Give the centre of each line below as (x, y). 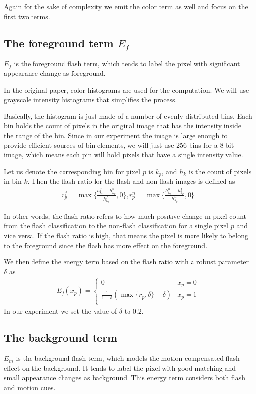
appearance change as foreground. (55, 73)
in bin (13, 181)
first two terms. (27, 16)
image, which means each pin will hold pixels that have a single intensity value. (124, 155)
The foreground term (59, 43)
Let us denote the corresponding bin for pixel (72, 171)
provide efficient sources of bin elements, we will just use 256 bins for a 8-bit (119, 145)
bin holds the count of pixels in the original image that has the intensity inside (123, 125)
